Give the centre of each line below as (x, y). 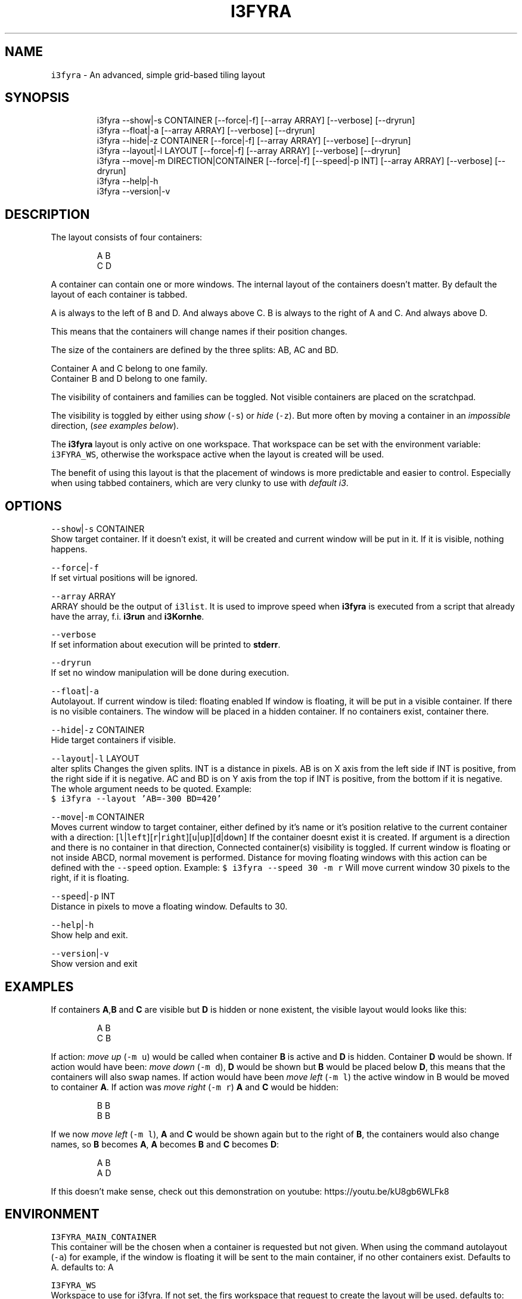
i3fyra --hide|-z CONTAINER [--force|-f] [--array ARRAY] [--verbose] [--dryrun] (254, 141)
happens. (69, 549)
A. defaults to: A (82, 1267)
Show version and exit (94, 964)
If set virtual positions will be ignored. (124, 578)
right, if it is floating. (90, 878)
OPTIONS (33, 506)
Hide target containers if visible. (113, 740)
